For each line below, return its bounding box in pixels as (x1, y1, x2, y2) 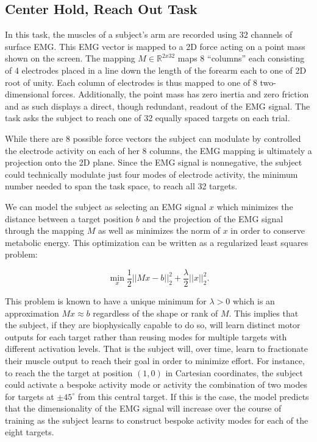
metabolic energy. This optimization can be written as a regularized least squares (5, 236, 308, 248)
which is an (232, 294, 275, 307)
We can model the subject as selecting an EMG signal (5, 200, 207, 212)
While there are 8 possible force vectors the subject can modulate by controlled (5, 132, 301, 144)
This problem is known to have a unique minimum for (5, 294, 207, 307)
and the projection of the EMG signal (142, 212, 283, 225)
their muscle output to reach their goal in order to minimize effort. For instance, (5, 354, 305, 367)
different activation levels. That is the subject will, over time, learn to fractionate (5, 342, 308, 355)
